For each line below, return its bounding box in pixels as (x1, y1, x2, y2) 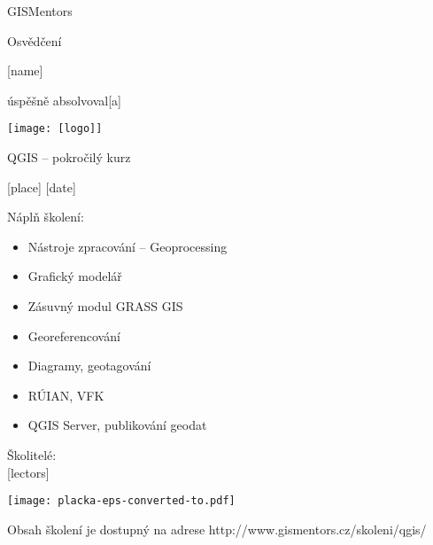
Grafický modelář (27, 267, 122, 285)
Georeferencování (27, 326, 120, 345)
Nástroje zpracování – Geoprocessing (27, 237, 228, 255)
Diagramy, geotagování (27, 356, 151, 375)
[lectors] (7, 463, 50, 481)
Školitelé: (7, 445, 57, 463)
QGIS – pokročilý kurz (7, 148, 131, 167)
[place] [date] (7, 177, 76, 196)
